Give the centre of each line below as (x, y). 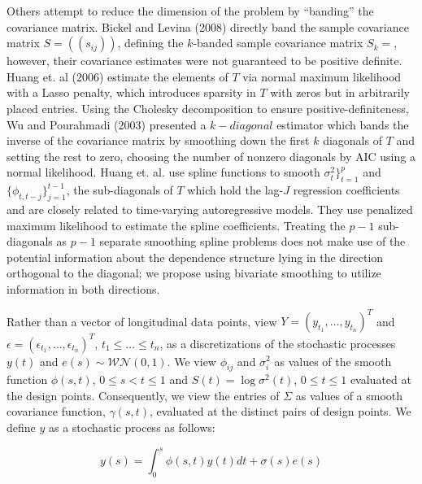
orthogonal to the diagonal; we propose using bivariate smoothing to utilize (194, 273)
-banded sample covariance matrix (278, 43)
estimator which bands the (343, 124)
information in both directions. (83, 288)
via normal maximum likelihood (322, 76)
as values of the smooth (333, 361)
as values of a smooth (349, 395)
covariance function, (56, 411)
